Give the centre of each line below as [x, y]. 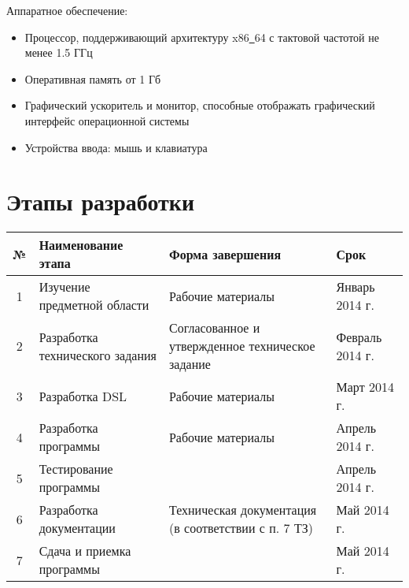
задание [190, 364]
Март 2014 [365, 387]
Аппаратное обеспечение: [67, 10]
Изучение [64, 287]
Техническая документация [243, 510]
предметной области [94, 305]
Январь [356, 287]
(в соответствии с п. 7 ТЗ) [241, 528]
